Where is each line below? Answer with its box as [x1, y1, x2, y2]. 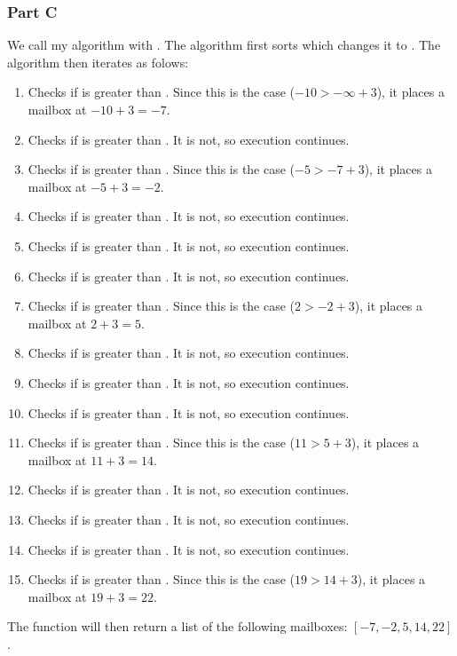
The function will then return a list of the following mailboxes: [7, 617, 348, 636]
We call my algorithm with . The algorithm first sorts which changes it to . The [7, 36, 441, 54]
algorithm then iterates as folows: [7, 52, 189, 71]
